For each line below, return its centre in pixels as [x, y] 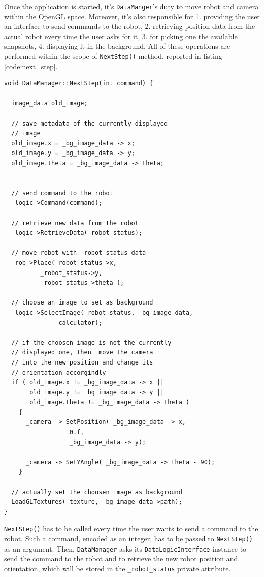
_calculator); [79, 323]
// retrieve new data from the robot [75, 223]
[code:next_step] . [31, 66]
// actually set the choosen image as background [97, 492]
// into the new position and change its [82, 362]
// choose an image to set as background [82, 303]
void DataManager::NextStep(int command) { [79, 84]
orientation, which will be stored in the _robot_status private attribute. [118, 568]
